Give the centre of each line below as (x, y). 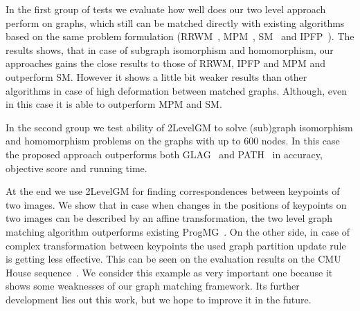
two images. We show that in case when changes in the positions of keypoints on (176, 204)
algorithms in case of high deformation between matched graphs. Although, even (177, 90)
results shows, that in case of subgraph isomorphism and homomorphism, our (170, 49)
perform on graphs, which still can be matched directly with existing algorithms (175, 22)
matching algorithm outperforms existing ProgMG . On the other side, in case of (178, 231)
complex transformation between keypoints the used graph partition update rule (176, 245)
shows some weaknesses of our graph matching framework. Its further (153, 286)
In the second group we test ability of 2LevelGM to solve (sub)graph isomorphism (179, 127)
